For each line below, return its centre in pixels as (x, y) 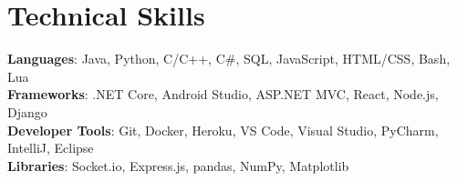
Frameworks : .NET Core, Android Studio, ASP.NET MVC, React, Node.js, (223, 94)
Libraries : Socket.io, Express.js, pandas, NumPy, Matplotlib (178, 165)
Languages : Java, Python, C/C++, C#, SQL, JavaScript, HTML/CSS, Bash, (229, 59)
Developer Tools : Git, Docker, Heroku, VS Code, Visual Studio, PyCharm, (223, 130)
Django (27, 111)
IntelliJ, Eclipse (51, 148)
